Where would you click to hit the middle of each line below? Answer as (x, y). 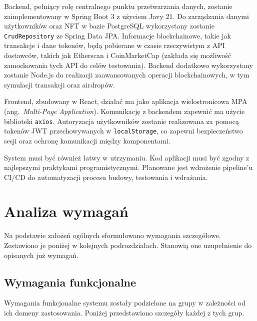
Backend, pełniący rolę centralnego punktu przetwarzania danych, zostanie (118, 6)
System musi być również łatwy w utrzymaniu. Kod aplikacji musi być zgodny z (127, 157)
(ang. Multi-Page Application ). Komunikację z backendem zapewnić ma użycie (124, 111)
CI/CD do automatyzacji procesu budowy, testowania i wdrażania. (106, 177)
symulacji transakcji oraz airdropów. (59, 84)
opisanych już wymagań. (41, 255)
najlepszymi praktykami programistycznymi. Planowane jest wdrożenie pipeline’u (128, 167)
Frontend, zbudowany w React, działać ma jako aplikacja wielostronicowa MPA (126, 101)
